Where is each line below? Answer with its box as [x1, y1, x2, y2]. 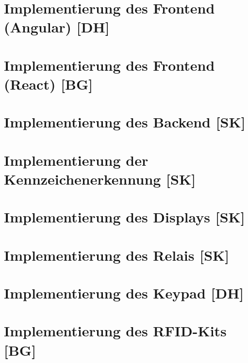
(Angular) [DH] [4, 17, 110, 37]
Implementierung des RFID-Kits [4, 321, 227, 341]
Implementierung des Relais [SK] [4, 245, 230, 265]
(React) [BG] [4, 74, 93, 94]
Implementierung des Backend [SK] [4, 112, 246, 132]
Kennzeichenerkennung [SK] [4, 169, 196, 189]
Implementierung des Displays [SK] [4, 207, 245, 227]
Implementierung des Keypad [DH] [4, 283, 244, 302]
